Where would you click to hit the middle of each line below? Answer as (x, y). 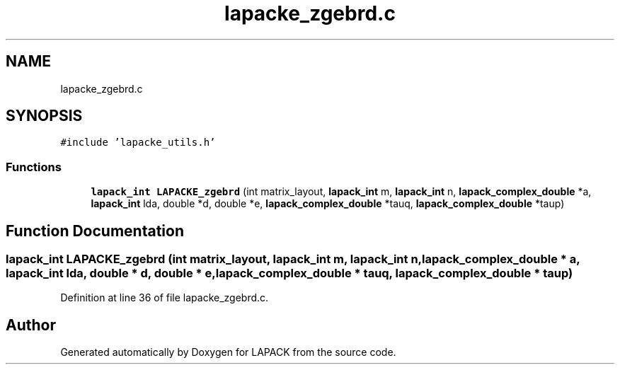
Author (31, 325)
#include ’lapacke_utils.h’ (138, 143)
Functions (34, 167)
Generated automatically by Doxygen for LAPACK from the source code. (228, 352)
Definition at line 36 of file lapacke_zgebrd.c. (165, 298)
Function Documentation (95, 231)
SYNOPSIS (44, 116)
